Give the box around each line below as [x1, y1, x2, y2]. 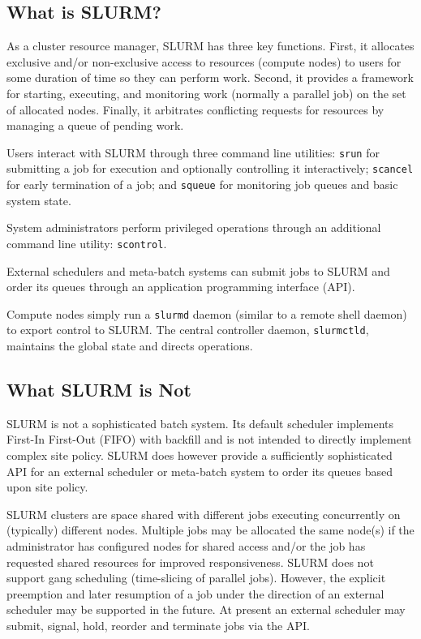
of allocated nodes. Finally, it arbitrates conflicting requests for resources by [6, 101, 384, 118]
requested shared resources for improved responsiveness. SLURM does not [6, 553, 374, 570]
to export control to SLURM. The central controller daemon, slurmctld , [6, 321, 369, 338]
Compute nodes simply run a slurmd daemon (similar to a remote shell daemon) [6, 305, 407, 322]
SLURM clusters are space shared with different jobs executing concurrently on [6, 505, 401, 522]
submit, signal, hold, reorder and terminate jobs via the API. [6, 617, 310, 633]
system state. [6, 191, 71, 208]
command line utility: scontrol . [6, 234, 167, 251]
